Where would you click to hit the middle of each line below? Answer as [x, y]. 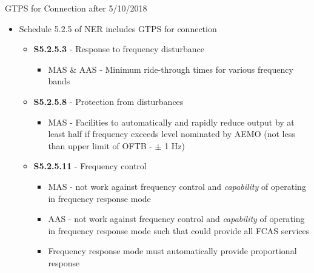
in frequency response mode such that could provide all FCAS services [179, 230]
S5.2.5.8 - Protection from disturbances [109, 101]
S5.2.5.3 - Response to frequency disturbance [119, 49]
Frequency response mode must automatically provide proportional [172, 251]
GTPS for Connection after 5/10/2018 [76, 8]
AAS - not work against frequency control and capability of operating [176, 219]
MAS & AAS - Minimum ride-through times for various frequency [171, 69]
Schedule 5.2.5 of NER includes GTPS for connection [118, 28]
